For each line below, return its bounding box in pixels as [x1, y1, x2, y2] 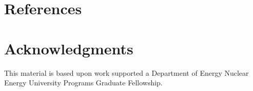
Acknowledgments [4, 38, 133, 58]
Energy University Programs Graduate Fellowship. [4, 77, 163, 88]
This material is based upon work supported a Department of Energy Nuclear [4, 67, 249, 78]
